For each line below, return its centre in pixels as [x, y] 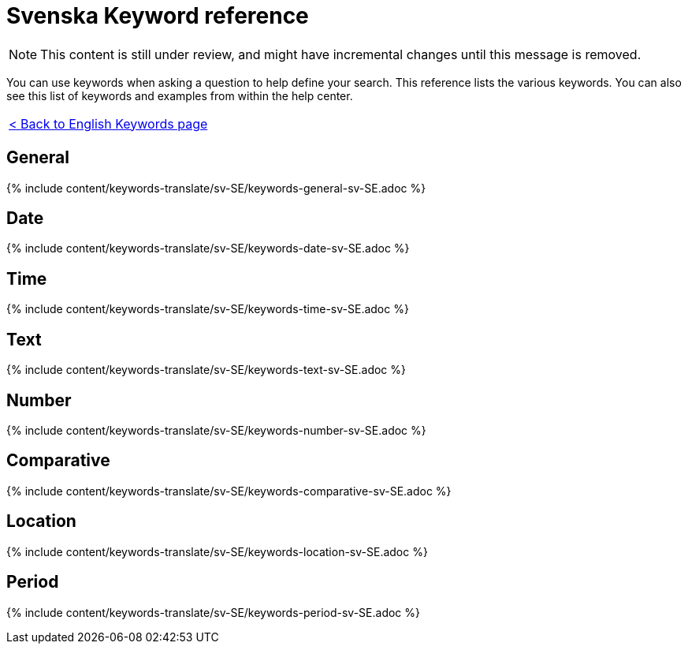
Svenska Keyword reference [158, 16]
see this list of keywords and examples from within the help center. [180, 95]
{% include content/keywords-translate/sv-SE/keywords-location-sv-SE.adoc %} [217, 551]
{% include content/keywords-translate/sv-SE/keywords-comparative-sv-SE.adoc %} [229, 491]
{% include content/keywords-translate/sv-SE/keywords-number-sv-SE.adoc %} [216, 430]
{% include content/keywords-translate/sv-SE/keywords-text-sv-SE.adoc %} [206, 370]
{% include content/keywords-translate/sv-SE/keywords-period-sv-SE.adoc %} [213, 612]
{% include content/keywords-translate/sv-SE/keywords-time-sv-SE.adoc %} [208, 309]
